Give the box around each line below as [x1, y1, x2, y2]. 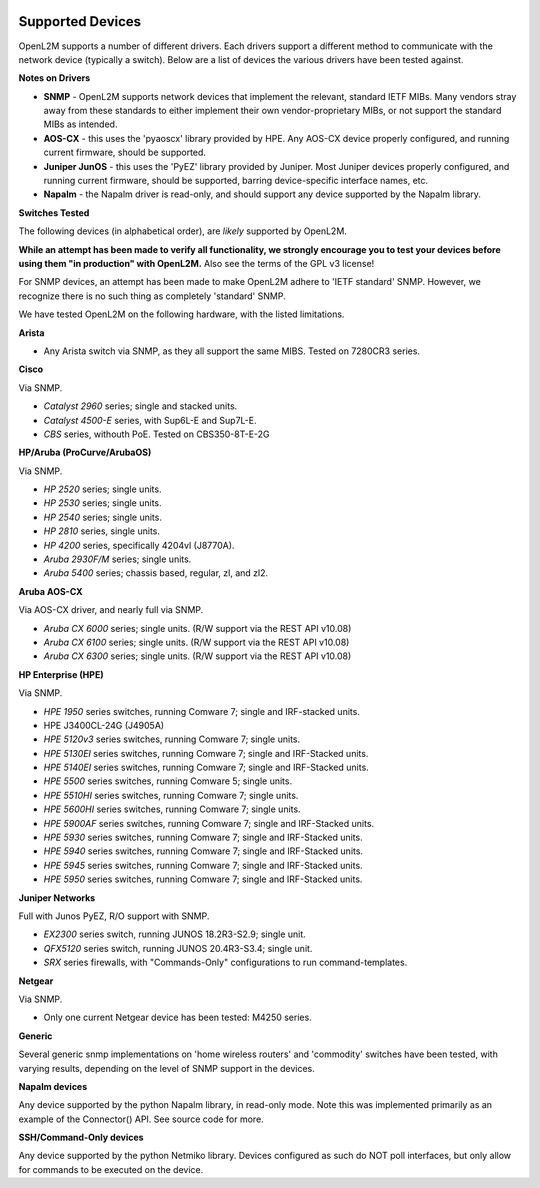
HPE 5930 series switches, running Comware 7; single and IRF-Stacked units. [43, 831, 364, 844]
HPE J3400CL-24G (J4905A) [43, 719, 165, 731]
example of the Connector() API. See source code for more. [18, 1113, 264, 1125]
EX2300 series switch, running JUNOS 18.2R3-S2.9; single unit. [43, 928, 307, 940]
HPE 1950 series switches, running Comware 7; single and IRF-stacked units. [43, 705, 360, 717]
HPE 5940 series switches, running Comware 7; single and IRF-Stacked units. [43, 845, 364, 857]
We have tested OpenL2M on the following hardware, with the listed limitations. [18, 308, 345, 320]
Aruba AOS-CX [18, 585, 84, 597]
